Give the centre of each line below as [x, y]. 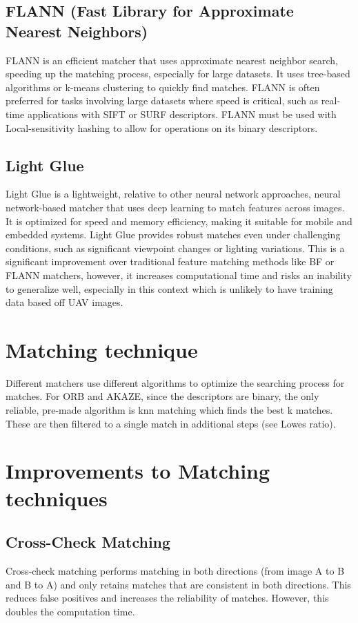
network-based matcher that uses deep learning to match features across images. [175, 207]
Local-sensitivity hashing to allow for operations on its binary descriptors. [162, 127]
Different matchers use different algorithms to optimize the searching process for [175, 382]
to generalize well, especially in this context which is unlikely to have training [169, 288]
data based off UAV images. [64, 302]
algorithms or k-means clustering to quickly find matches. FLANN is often [163, 87]
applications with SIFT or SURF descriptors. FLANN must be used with [182, 114]
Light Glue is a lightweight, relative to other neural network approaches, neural [173, 194]
